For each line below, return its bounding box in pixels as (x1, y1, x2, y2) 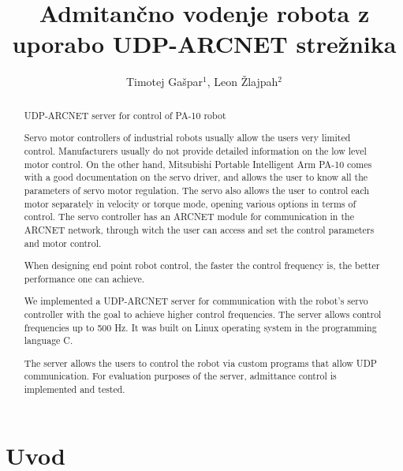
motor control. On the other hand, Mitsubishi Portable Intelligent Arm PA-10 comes (24, 157, 372, 170)
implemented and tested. (24, 383, 125, 396)
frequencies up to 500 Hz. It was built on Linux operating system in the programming (24, 320, 377, 334)
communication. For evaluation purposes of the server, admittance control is (24, 369, 337, 383)
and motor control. (24, 236, 102, 249)
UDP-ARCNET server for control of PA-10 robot (24, 108, 226, 121)
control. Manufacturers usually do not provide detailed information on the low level (24, 144, 367, 157)
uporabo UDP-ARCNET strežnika (12, 28, 397, 60)
